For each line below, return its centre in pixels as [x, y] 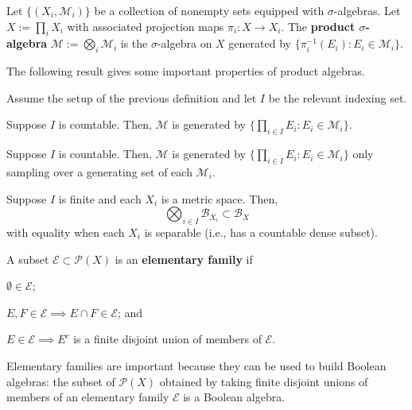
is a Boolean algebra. [234, 397]
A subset [28, 259]
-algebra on [185, 43]
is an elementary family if [184, 259]
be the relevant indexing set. [338, 97]
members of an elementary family [88, 397]
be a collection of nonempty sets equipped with [209, 10]
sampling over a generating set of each [99, 171]
